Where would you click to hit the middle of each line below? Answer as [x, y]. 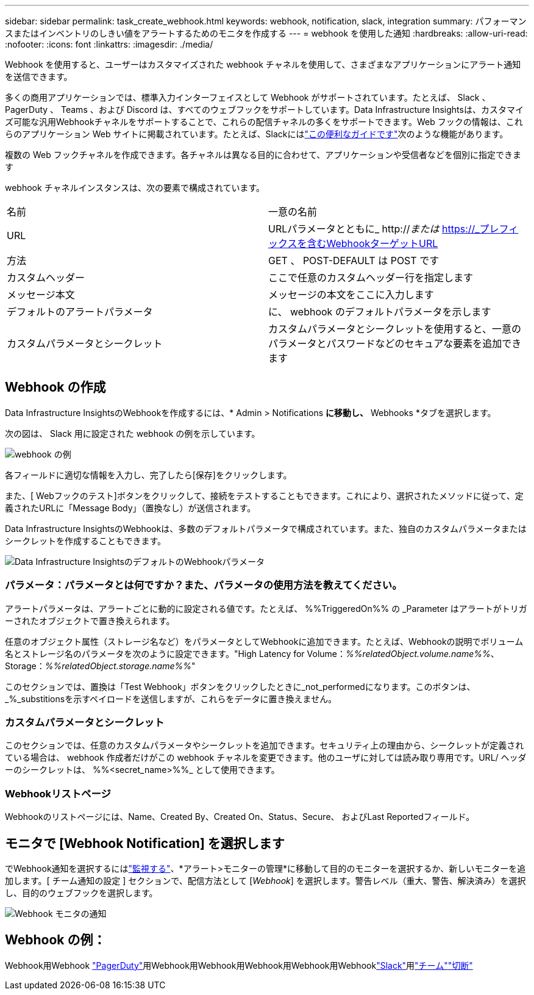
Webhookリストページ [58, 793]
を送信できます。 [39, 77]
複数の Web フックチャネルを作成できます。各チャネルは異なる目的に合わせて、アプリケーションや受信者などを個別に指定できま [263, 155]
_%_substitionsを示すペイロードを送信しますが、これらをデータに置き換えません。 [171, 699]
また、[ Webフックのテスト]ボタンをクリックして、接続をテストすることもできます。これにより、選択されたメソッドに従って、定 [264, 495]
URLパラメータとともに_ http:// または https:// [372, 229]
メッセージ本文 [41, 295]
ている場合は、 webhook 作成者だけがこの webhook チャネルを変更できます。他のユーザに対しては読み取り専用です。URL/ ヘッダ [266, 758]
